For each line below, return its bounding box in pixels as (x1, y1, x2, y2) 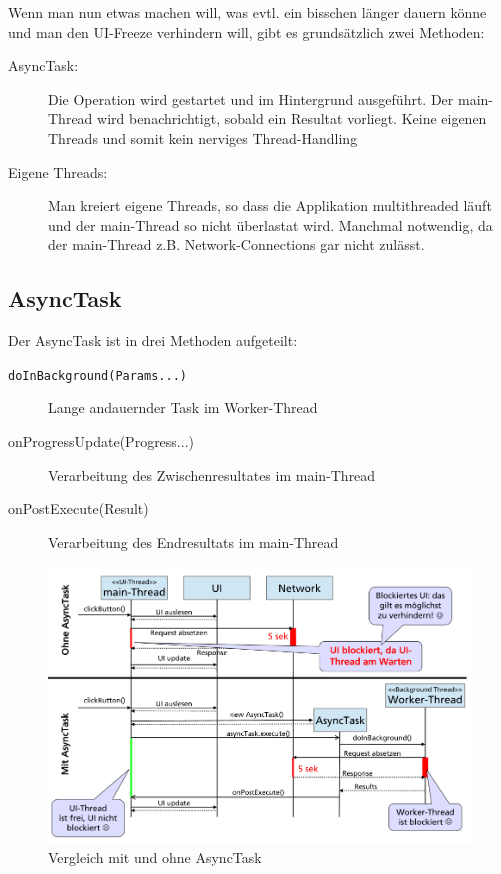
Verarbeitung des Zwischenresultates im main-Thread (48, 464, 376, 485)
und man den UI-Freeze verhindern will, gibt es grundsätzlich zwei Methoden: (8, 21, 485, 42)
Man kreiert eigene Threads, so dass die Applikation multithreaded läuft (48, 195, 492, 216)
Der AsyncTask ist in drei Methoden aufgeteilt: (8, 330, 298, 351)
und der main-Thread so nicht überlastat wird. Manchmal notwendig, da (48, 214, 493, 235)
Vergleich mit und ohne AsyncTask (48, 847, 262, 868)
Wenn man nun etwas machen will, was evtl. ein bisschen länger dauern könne (8, 2, 487, 22)
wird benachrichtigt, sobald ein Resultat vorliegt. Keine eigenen (97, 108, 487, 129)
